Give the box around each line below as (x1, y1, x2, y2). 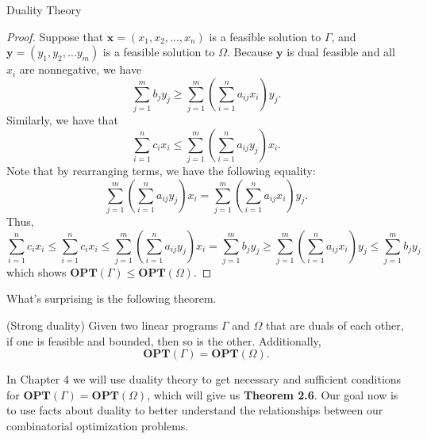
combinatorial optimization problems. (6, 418, 189, 434)
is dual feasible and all (287, 44, 395, 60)
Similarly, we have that (6, 112, 118, 128)
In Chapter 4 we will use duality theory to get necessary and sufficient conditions (6, 371, 402, 387)
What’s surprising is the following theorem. (6, 290, 217, 307)
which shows (6, 263, 67, 280)
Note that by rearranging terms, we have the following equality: (6, 162, 316, 179)
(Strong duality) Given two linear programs (6, 317, 218, 334)
